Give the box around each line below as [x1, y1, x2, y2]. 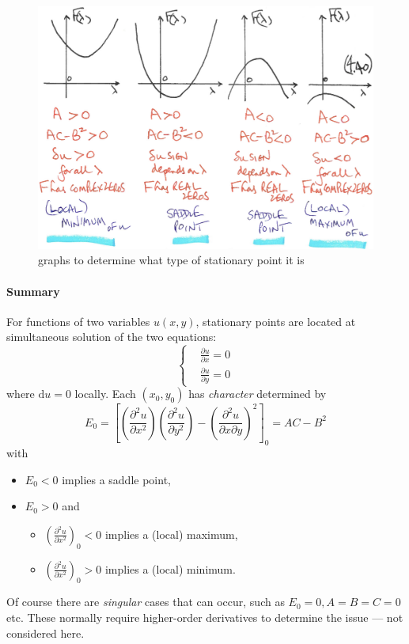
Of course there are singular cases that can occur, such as [6, 593, 285, 610]
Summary [6, 282, 60, 299]
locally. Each [74, 385, 136, 402]
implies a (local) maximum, [104, 525, 238, 542]
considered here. [6, 624, 85, 641]
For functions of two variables [6, 313, 150, 329]
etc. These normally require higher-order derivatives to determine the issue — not [6, 608, 403, 625]
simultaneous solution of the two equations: [6, 328, 217, 345]
